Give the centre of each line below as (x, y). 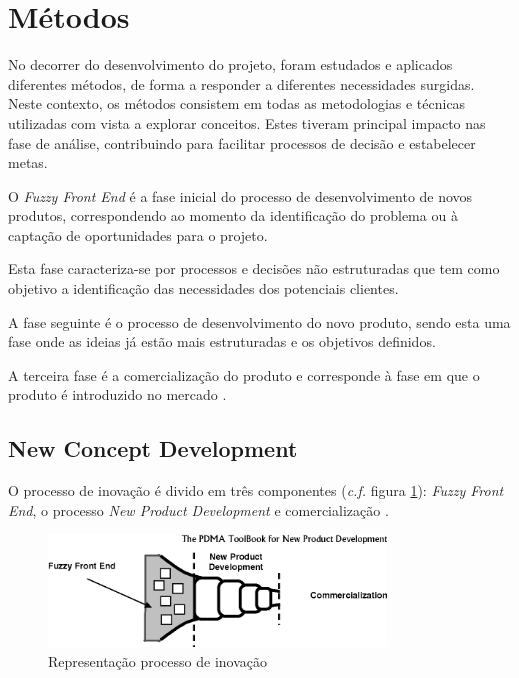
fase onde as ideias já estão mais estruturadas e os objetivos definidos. (222, 341)
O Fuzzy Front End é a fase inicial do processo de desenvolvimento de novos (240, 195)
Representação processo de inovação (158, 660)
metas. (28, 162)
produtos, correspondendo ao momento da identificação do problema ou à (233, 215)
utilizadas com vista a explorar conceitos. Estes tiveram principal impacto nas (247, 122)
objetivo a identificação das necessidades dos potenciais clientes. (203, 288)
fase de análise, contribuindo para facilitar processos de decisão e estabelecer (242, 142)
